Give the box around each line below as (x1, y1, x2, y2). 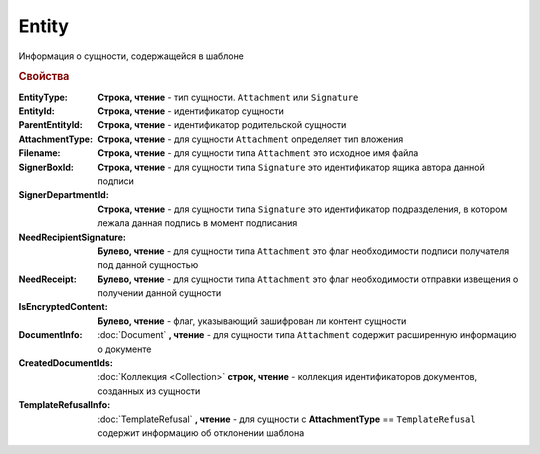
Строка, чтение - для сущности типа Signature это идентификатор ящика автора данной (97, 161, 485, 173)
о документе (97, 343, 152, 355)
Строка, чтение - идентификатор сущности (97, 105, 285, 117)
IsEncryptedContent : (18, 301, 109, 313)
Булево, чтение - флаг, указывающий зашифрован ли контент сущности (97, 315, 407, 327)
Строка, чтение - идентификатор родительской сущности (97, 119, 347, 131)
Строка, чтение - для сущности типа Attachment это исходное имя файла (97, 147, 419, 159)
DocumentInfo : (18, 329, 83, 341)
